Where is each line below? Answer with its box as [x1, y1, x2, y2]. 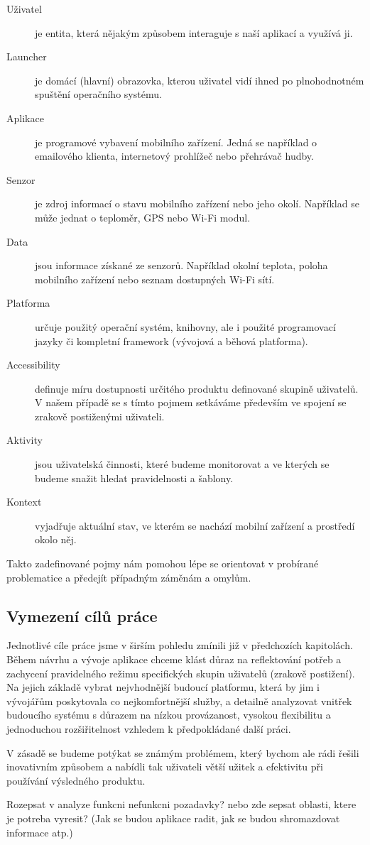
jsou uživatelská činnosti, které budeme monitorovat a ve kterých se [35, 457, 330, 471]
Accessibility [6, 357, 60, 372]
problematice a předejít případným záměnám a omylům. [6, 569, 251, 584]
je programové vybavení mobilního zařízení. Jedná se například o [35, 134, 317, 149]
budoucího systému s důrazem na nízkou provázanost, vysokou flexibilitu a [6, 707, 331, 722]
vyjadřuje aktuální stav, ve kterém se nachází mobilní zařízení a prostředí [35, 518, 355, 533]
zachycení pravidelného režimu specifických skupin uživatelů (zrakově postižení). [6, 665, 355, 680]
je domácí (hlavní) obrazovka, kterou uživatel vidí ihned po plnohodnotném [35, 72, 364, 87]
